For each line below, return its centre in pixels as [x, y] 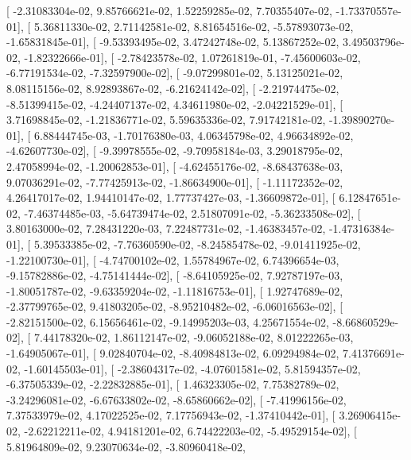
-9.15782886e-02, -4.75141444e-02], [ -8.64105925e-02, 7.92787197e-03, [175, 275]
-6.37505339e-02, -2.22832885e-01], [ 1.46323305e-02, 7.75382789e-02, [173, 384]
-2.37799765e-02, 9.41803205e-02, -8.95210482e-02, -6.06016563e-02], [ [175, 306]
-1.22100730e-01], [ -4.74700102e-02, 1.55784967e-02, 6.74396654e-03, [173, 259]
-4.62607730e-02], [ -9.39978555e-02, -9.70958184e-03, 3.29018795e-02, [175, 151]
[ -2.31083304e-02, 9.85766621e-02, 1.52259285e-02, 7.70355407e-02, [169, 10]
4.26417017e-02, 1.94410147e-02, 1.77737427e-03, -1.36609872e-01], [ [171, 197]
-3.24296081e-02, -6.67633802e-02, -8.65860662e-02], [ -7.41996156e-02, [176, 399]
